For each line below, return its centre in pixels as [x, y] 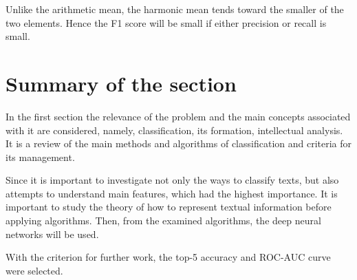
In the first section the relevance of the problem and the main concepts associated [178, 116]
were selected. [34, 270]
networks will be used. [52, 234]
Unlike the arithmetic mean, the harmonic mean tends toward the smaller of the [175, 9]
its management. [40, 157]
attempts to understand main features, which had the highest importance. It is [172, 193]
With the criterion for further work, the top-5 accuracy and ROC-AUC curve [168, 257]
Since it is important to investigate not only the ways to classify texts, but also [172, 180]
